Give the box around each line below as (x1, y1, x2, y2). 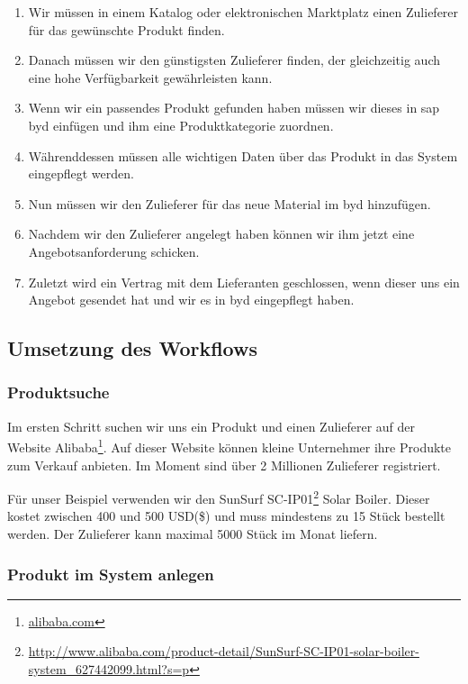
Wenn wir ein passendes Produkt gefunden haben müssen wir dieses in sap (28, 98, 440, 117)
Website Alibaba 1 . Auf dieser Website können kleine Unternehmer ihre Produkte (7, 435, 452, 456)
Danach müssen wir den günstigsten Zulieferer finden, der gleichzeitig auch (28, 50, 441, 69)
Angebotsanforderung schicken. (28, 242, 200, 260)
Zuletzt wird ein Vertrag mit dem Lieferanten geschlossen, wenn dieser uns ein (28, 272, 460, 291)
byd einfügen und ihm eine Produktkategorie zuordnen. (28, 115, 334, 134)
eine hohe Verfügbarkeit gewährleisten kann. (28, 68, 273, 87)
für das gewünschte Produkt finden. (28, 20, 225, 39)
